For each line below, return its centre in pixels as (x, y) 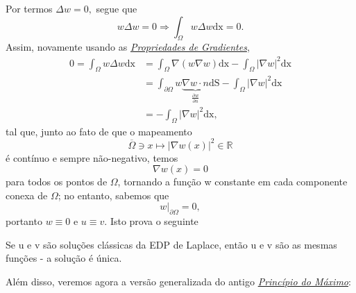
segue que (117, 8)
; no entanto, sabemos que (113, 195)
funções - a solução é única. (64, 258)
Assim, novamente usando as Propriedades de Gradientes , (128, 47)
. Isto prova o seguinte (151, 221)
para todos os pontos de (57, 182)
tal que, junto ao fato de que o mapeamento (99, 131)
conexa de (27, 195)
